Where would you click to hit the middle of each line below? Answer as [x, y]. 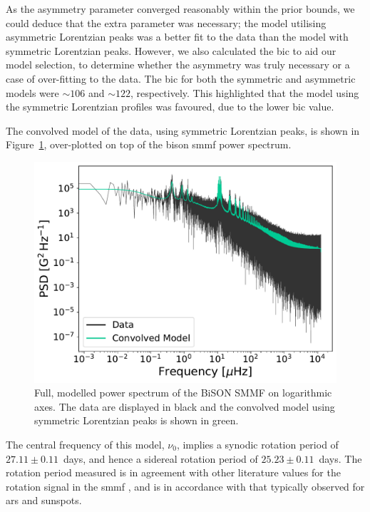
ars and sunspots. [44, 500]
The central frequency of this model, [85, 445]
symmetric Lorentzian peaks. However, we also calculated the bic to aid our [171, 50]
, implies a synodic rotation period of [257, 445]
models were [32, 92]
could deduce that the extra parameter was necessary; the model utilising [166, 22]
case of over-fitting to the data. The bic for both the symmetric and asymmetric [181, 78]
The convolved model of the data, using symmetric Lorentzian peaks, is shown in [183, 130]
